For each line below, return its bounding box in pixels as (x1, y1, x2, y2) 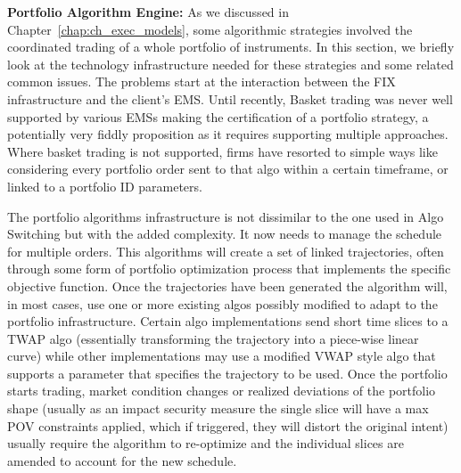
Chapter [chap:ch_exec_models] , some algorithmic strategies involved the (7, 20, 413, 38)
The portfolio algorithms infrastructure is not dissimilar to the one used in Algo (7, 207, 444, 225)
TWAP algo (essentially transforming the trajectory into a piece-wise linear (7, 329, 419, 347)
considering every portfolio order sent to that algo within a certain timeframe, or (7, 159, 449, 178)
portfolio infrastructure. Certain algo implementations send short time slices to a (7, 312, 449, 330)
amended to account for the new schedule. (7, 451, 237, 469)
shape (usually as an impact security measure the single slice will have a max (7, 399, 429, 418)
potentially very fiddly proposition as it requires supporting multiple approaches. (7, 125, 449, 143)
